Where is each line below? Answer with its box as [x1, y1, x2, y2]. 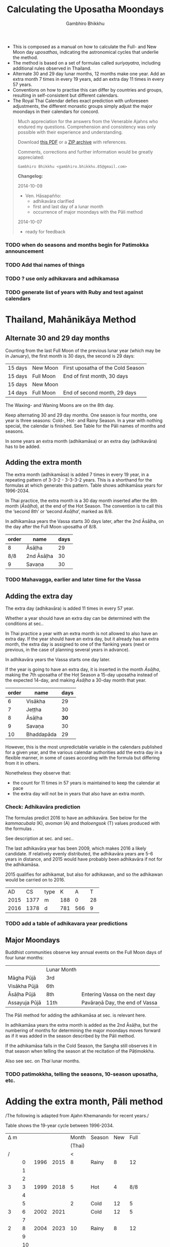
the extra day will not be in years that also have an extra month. [12, 791, 146, 797]
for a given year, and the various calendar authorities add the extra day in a [5, 749, 162, 756]
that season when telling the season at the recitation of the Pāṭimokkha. [5, 1048, 155, 1054]
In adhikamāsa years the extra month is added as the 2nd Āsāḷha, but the [5, 1022, 158, 1028]
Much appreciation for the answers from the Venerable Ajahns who [17, 118, 158, 124]
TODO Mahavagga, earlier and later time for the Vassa [5, 576, 141, 583]
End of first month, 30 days [63, 372, 128, 379]
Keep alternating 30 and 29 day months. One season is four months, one [5, 412, 157, 418]
